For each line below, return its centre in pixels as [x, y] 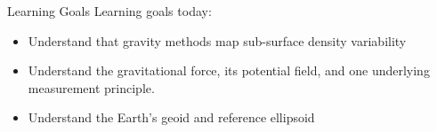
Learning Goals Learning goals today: [109, 11]
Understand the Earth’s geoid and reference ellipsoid [171, 117]
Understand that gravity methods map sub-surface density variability [217, 40]
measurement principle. [91, 87]
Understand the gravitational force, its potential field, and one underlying [229, 70]
